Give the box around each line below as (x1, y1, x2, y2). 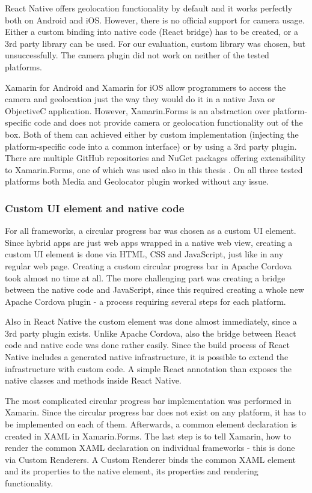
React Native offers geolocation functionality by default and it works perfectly (5, 2, 293, 14)
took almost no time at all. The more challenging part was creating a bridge (5, 271, 286, 284)
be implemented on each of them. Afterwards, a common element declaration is (5, 418, 297, 430)
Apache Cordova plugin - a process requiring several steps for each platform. (5, 295, 286, 307)
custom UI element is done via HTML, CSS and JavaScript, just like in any (5, 248, 284, 260)
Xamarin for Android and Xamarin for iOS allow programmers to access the (5, 81, 286, 93)
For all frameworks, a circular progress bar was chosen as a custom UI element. (5, 224, 296, 237)
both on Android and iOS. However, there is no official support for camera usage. (5, 13, 305, 26)
